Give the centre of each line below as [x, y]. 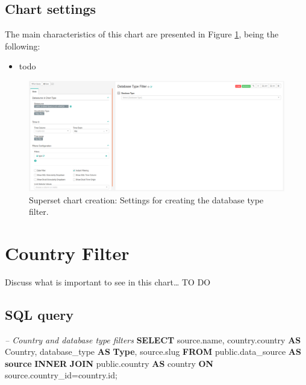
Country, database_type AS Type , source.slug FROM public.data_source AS [153, 352]
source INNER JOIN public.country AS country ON [109, 363]
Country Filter [67, 253]
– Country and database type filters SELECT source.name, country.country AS [153, 339]
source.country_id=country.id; [61, 375]
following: [23, 46]
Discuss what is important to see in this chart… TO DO [108, 282]
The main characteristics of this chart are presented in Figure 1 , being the [142, 34]
